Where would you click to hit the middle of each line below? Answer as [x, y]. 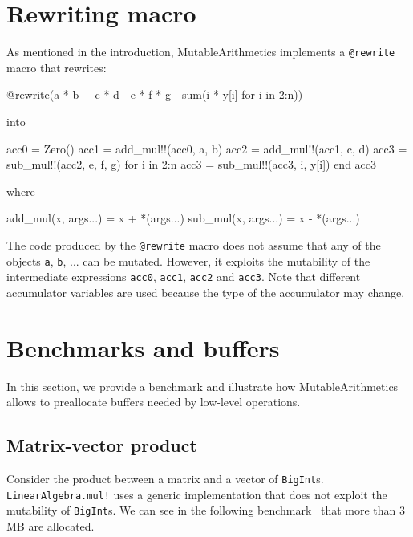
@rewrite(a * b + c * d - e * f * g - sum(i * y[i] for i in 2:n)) [155, 94]
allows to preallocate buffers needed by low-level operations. [154, 402]
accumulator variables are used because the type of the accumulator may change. [206, 292]
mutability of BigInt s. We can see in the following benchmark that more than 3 [206, 510]
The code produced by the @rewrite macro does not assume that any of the [194, 244]
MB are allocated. [51, 525]
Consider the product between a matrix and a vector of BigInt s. [165, 479]
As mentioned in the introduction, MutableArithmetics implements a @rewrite [201, 52]
